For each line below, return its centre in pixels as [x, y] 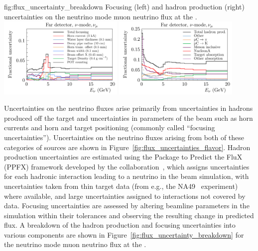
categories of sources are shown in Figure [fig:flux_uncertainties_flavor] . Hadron [127, 147]
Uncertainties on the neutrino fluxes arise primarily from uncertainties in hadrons [129, 108]
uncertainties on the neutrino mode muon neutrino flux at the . [101, 16]
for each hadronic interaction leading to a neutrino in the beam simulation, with [127, 176]
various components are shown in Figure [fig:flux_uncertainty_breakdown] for [124, 234]
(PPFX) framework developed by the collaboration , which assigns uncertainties [127, 166]
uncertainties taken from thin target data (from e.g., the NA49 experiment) [121, 186]
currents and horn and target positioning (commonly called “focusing [110, 127]
